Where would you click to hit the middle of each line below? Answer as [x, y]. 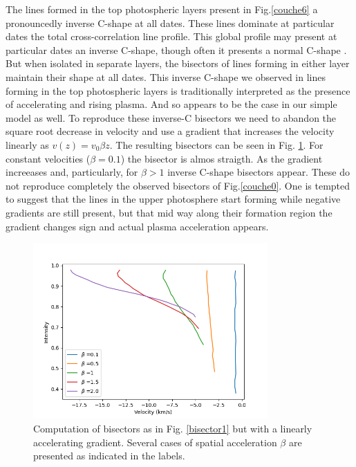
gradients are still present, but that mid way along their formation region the [169, 212]
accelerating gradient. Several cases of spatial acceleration [155, 442]
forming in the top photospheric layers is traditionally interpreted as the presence [178, 90]
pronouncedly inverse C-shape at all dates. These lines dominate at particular [170, 22]
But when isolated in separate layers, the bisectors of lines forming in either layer [178, 63]
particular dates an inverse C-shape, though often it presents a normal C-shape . [176, 49]
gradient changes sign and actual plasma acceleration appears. [137, 226]
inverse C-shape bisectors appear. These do [259, 172]
